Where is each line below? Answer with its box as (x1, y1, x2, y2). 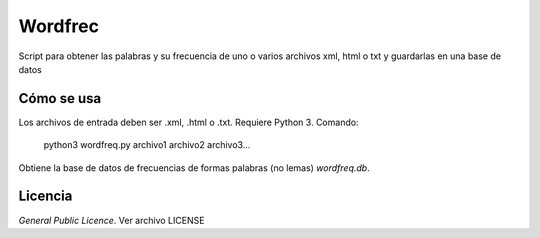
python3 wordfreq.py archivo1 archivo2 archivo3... (43, 139, 251, 151)
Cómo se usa (18, 90, 102, 107)
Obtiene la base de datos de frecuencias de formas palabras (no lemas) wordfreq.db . (18, 161, 370, 174)
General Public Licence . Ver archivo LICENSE (18, 214, 205, 226)
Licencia (18, 188, 73, 205)
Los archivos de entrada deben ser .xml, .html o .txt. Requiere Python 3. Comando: (18, 116, 359, 128)
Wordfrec (18, 15, 100, 37)
